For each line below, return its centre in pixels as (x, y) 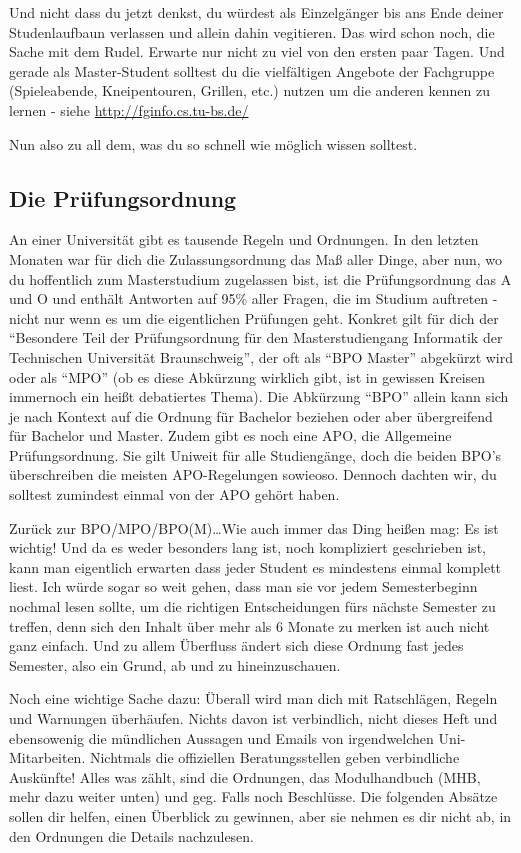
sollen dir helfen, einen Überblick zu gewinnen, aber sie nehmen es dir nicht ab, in (260, 815)
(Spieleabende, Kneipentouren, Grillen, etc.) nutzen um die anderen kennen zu (249, 90)
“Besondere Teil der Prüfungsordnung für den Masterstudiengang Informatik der (256, 337)
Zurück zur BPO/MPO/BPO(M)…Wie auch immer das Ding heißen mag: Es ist (254, 527)
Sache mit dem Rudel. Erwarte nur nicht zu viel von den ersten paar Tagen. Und (257, 51)
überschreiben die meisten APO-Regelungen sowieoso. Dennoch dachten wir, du (253, 474)
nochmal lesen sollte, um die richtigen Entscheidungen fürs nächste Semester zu (252, 606)
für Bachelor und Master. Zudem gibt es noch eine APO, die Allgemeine (230, 435)
